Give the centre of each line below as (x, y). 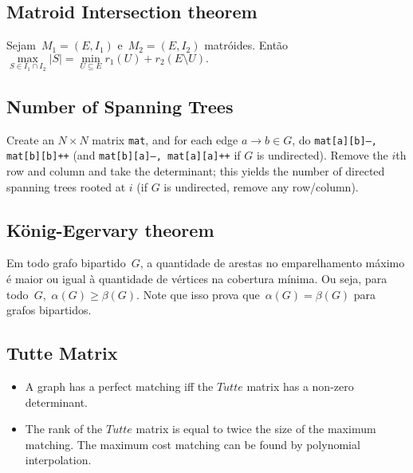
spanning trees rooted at (66, 186)
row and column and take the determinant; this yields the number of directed (196, 170)
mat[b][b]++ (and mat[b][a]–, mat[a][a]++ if (124, 155)
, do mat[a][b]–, (334, 139)
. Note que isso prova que (198, 294)
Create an (30, 139)
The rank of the (64, 429)
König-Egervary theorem (110, 229)
